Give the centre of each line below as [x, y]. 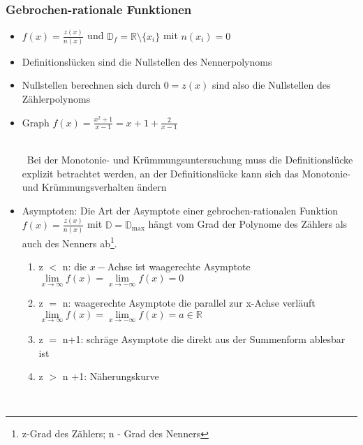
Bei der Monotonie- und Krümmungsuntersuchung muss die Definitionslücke [190, 160]
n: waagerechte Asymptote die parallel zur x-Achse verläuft [189, 303]
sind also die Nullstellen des [271, 85]
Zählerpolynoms [56, 99]
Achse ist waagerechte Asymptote [179, 267]
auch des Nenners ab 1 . [69, 242]
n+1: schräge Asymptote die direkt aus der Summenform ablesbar [204, 338]
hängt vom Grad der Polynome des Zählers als [248, 224]
